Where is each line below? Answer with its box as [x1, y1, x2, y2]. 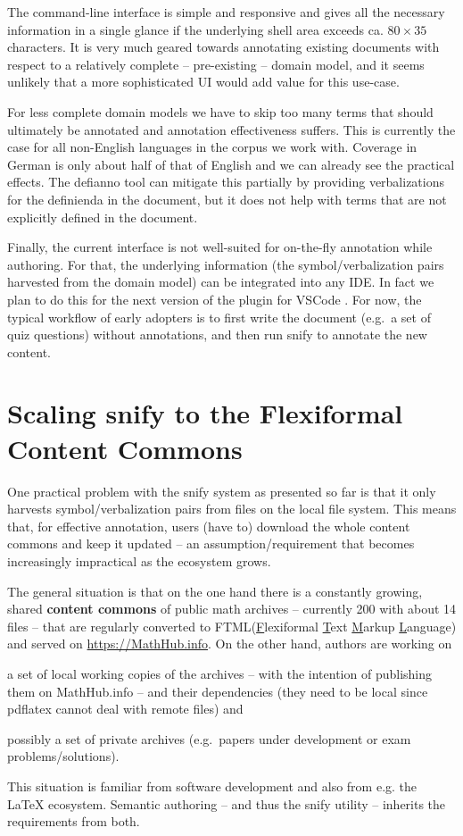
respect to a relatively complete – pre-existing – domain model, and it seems [7, 54, 425, 73]
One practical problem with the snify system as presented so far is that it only [7, 481, 436, 500]
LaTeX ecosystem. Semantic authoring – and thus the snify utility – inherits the [7, 794, 446, 813]
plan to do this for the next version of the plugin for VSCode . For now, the [7, 289, 422, 308]
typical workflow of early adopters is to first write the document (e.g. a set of [7, 307, 431, 326]
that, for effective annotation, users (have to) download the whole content [7, 516, 410, 535]
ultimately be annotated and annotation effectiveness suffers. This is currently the [7, 120, 456, 138]
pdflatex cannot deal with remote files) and [7, 699, 244, 718]
